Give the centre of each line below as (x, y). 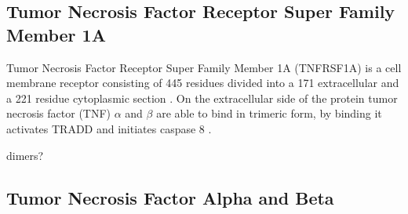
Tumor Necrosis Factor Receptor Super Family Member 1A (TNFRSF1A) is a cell (204, 67)
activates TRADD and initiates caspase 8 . (109, 128)
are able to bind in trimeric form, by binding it (269, 113)
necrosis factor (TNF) (59, 113)
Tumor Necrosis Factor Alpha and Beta (170, 197)
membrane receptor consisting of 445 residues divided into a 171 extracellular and (203, 83)
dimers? (25, 155)
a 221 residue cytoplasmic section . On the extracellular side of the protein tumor (202, 98)
